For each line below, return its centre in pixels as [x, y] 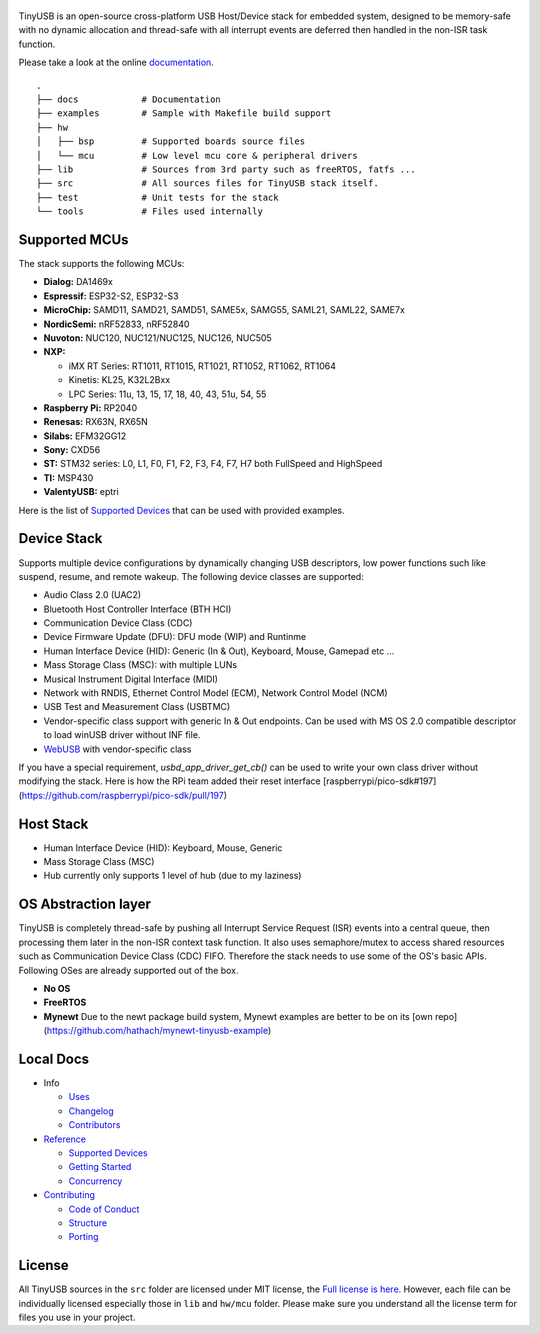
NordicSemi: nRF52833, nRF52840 [116, 324]
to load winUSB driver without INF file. [122, 735]
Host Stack [53, 823]
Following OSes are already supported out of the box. [128, 970]
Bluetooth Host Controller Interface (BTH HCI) [137, 609]
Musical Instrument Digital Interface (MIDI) [131, 679]
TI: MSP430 [68, 477]
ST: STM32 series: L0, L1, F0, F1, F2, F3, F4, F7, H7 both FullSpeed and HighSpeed [213, 464]
